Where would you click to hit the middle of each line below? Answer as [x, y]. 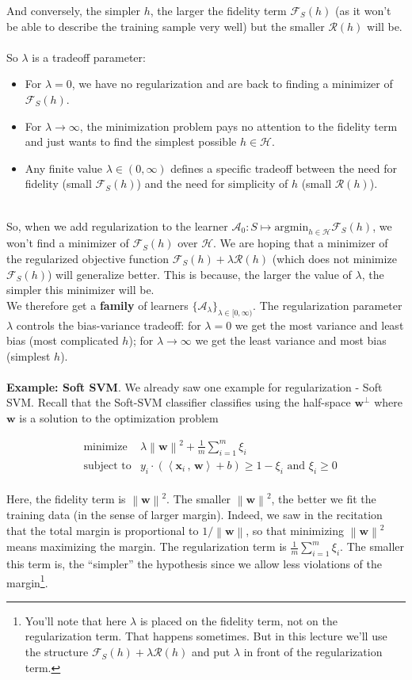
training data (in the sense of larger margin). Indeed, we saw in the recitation [195, 515]
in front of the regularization [313, 652]
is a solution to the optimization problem [119, 418]
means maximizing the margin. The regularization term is [147, 546]
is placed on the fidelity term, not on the [238, 620]
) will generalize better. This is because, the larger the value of [200, 274]
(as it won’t [363, 10]
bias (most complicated [63, 340]
